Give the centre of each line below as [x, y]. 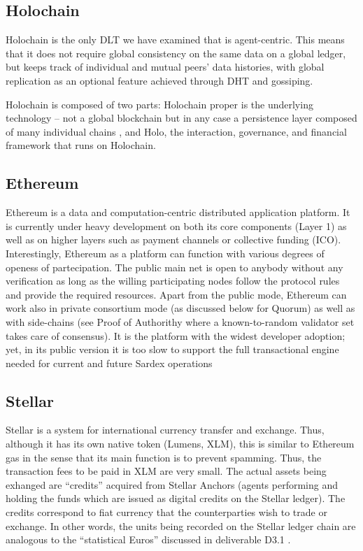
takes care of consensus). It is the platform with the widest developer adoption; [176, 335]
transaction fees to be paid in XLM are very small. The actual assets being [166, 471]
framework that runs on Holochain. [81, 145]
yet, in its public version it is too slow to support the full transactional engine [172, 349]
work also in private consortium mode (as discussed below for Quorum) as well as [180, 308]
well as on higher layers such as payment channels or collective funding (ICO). [173, 239]
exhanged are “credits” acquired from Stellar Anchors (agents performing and [172, 484]
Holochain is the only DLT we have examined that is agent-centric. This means [175, 40]
